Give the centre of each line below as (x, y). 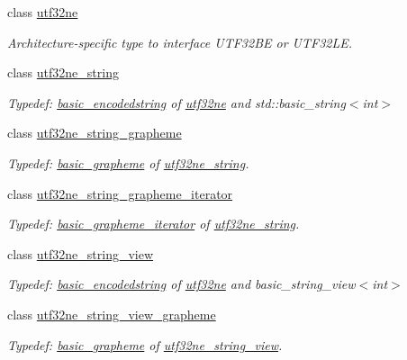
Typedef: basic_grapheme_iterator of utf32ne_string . (154, 224)
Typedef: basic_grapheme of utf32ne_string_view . (145, 344)
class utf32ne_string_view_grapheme (112, 314)
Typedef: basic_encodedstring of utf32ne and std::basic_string (176, 102)
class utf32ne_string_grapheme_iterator (120, 193)
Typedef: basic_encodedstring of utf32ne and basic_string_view (181, 284)
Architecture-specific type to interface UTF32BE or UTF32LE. (180, 42)
